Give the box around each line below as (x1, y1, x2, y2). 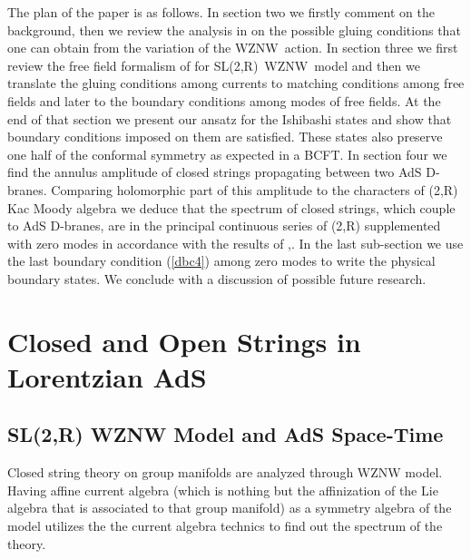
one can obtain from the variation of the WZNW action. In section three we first (7, 38, 458, 57)
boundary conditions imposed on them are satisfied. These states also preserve (7, 127, 443, 146)
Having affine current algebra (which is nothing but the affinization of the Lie (7, 480, 438, 499)
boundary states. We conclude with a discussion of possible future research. (7, 269, 427, 288)
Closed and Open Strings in (7, 322, 361, 359)
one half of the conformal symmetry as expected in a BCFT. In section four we (7, 144, 447, 163)
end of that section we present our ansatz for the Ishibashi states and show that (7, 109, 452, 128)
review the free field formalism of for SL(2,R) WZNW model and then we (7, 55, 420, 74)
